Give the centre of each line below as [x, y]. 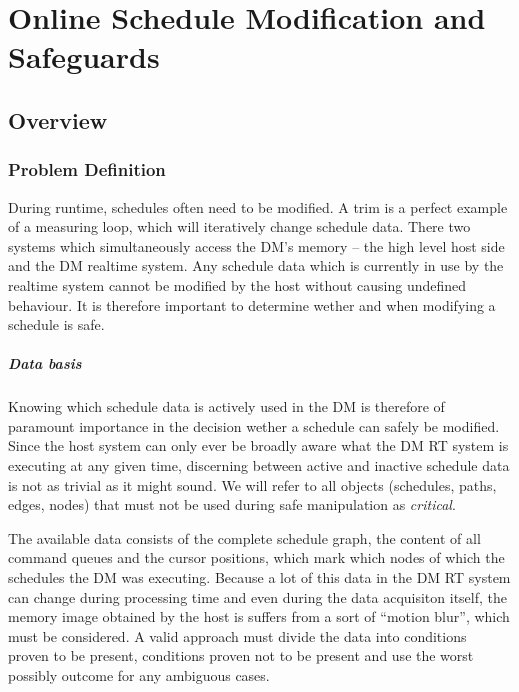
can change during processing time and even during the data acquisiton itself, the [257, 596]
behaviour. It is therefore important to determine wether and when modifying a [252, 304]
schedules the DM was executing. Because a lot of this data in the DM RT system [259, 577]
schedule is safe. [56, 324]
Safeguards [84, 56]
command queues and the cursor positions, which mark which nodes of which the [256, 557]
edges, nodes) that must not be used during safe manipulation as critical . [232, 504]
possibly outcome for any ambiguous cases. [139, 675]
